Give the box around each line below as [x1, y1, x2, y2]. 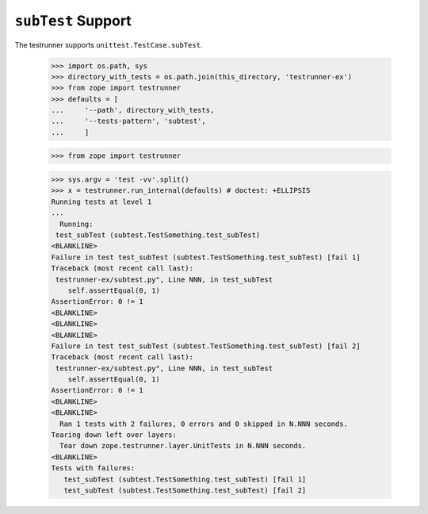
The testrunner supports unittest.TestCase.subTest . [14, 40, 203, 49]
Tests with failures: [51, 464, 136, 473]
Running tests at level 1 [51, 197, 152, 206]
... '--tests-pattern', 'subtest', [51, 117, 206, 126]
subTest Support [14, 12, 132, 29]
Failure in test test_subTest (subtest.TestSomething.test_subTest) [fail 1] [51, 252, 361, 262]
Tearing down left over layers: [51, 431, 178, 439]
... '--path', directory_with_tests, [51, 105, 215, 115]
